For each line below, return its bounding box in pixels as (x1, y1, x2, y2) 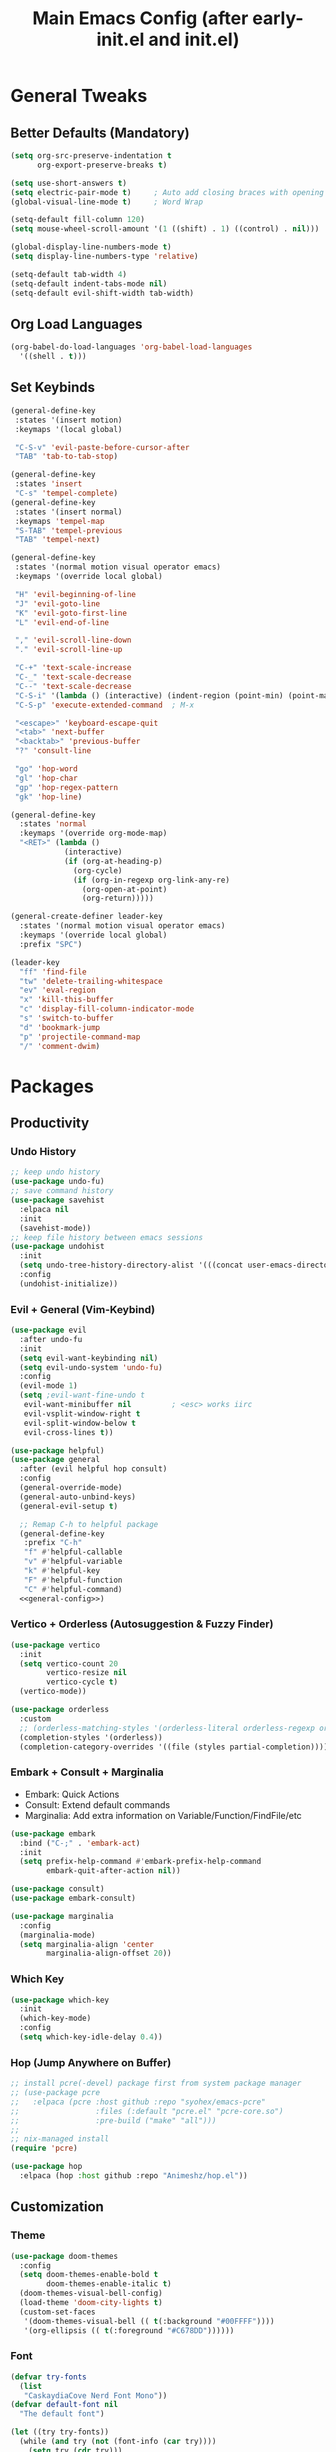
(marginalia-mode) (19, 1930, 97, 1940)
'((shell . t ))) (19, 352, 87, 362)
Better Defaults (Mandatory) (10, 124, 190, 141)
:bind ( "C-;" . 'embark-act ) (19, 1838, 141, 1848)
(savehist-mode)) (19, 1223, 92, 1233)
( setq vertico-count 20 (19, 1658, 118, 1669)
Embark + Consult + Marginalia (10, 1765, 165, 1779)
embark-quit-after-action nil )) (46, 1866, 182, 1876)
